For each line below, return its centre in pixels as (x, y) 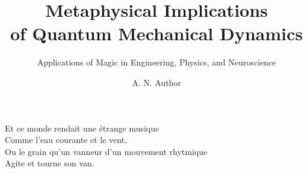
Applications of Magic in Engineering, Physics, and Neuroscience (157, 62)
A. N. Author (157, 82)
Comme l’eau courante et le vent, (66, 140)
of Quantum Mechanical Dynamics (157, 33)
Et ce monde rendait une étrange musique (82, 128)
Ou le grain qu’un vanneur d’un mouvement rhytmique (106, 151)
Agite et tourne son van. (50, 163)
